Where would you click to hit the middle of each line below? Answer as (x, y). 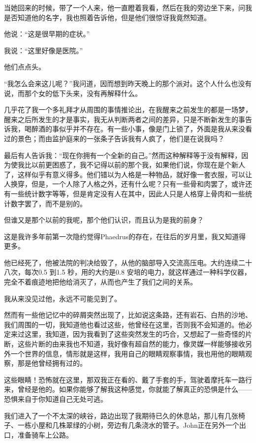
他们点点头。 (25, 67)
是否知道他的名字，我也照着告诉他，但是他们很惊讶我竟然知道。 (107, 17)
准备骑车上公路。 (45, 434)
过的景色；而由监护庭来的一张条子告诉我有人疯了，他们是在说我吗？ (114, 138)
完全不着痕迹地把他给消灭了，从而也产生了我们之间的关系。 (100, 282)
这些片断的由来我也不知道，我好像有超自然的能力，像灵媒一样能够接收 (131, 344)
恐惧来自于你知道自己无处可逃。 (56, 399)
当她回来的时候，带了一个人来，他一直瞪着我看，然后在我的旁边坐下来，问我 (128, 7)
